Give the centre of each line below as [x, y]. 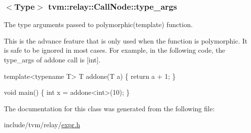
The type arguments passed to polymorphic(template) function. [98, 24]
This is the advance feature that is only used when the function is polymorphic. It [126, 40]
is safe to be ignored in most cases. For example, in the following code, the [115, 50]
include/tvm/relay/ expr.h [42, 125]
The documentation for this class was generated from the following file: [109, 108]
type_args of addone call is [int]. [52, 59]
